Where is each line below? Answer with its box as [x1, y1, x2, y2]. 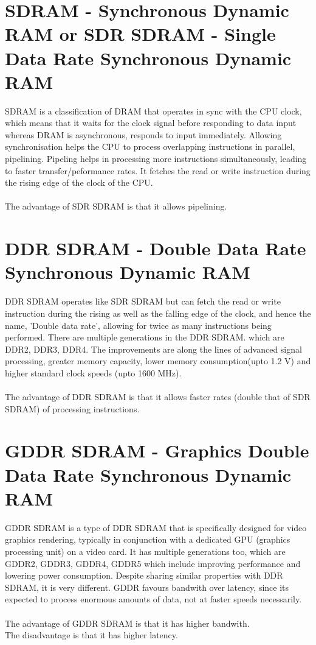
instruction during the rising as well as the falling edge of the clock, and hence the [5, 306, 311, 319]
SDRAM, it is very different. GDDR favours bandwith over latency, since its [5, 580, 289, 593]
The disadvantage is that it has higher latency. [5, 629, 178, 641]
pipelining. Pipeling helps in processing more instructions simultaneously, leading [5, 152, 307, 165]
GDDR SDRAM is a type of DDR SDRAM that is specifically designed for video [5, 521, 307, 534]
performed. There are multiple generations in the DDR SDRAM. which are [5, 331, 284, 344]
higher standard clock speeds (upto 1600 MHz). [5, 366, 182, 379]
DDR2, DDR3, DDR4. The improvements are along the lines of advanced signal [5, 342, 302, 355]
